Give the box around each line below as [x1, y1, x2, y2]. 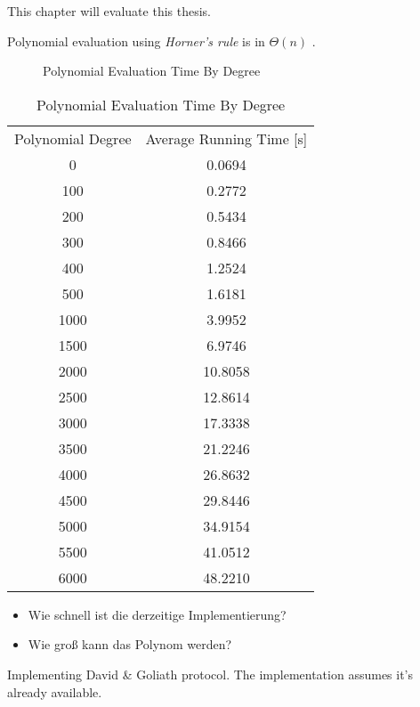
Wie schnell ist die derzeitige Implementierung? [28, 605, 287, 623]
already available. [7, 682, 102, 701]
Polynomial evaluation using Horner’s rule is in [7, 31, 265, 50]
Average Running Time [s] [145, 127, 308, 149]
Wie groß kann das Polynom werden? [28, 635, 232, 654]
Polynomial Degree [14, 127, 132, 149]
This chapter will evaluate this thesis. [7, 2, 211, 20]
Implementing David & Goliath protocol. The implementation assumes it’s [7, 664, 414, 683]
